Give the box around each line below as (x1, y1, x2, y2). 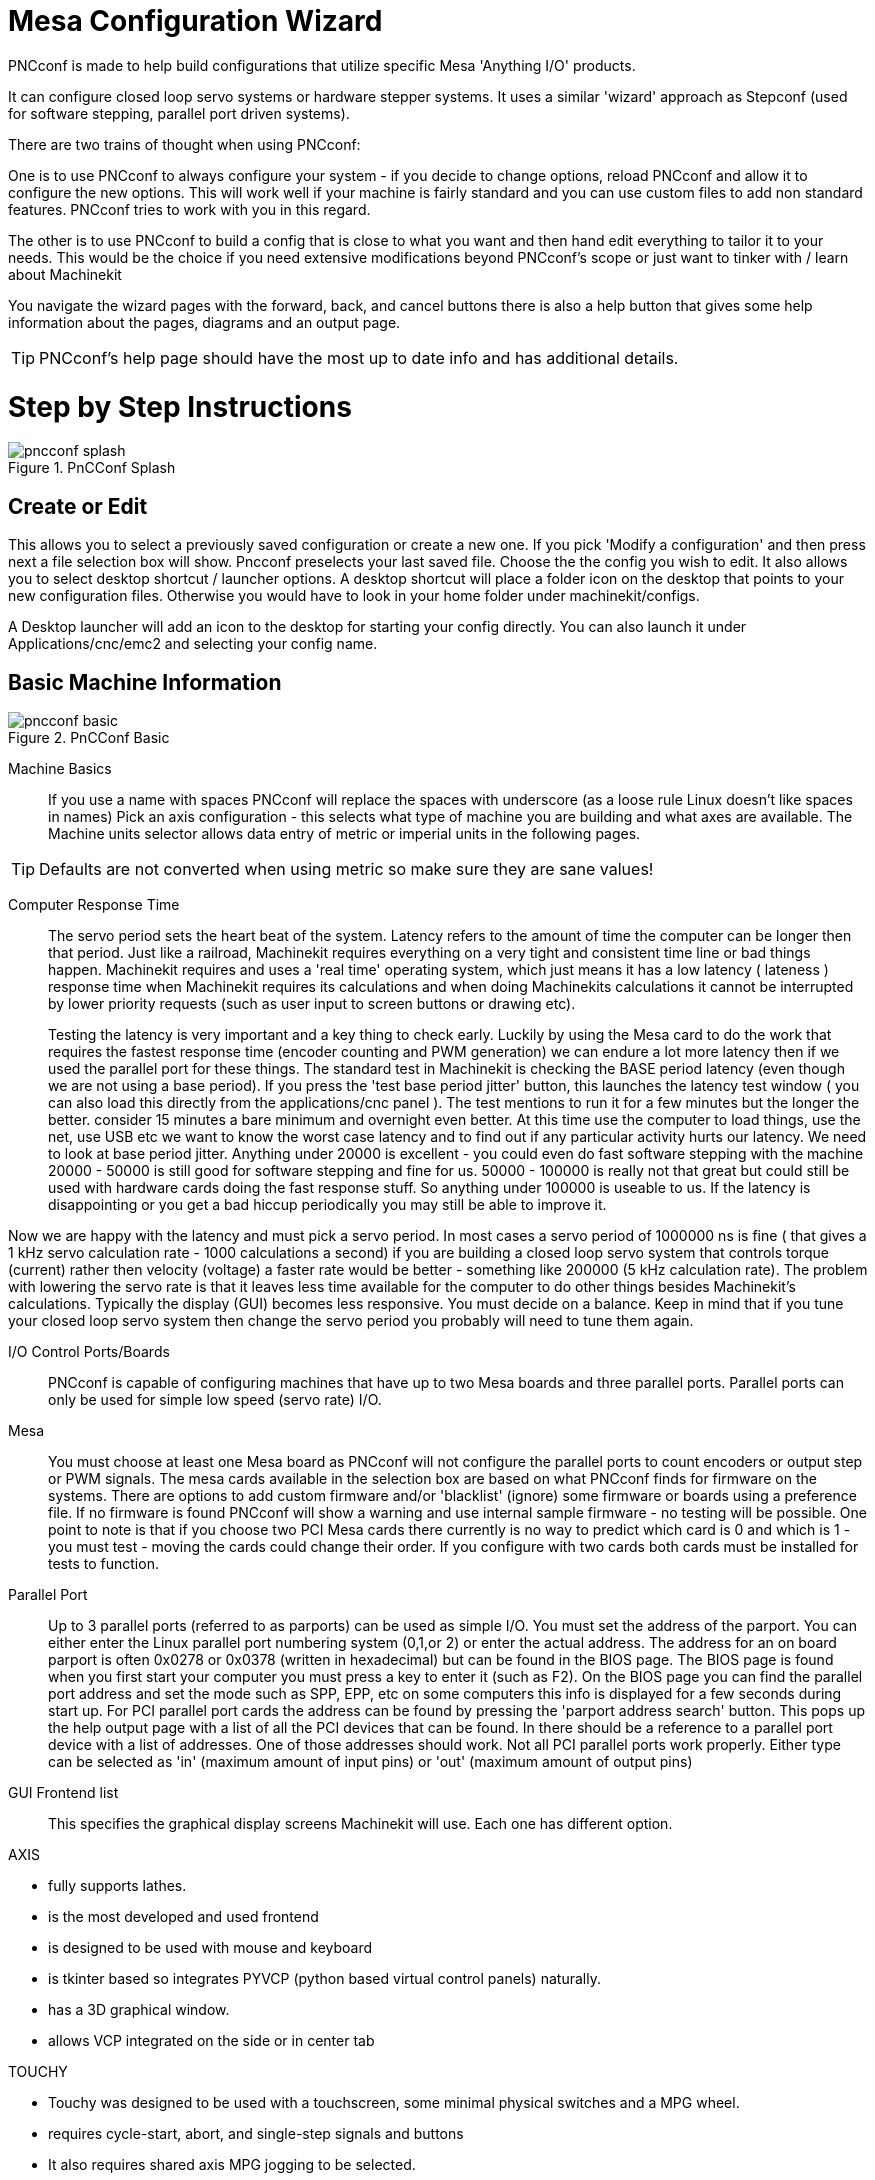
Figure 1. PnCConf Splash (8, 459, 176, 477)
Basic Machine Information (8, 669, 282, 695)
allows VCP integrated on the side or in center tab (48, 2031, 375, 2049)
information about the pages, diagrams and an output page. (8, 313, 401, 331)
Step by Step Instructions (8, 389, 352, 424)
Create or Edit (8, 493, 148, 519)
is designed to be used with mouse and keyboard (48, 1938, 373, 1956)
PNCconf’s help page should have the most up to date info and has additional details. (39, 347, 679, 368)
